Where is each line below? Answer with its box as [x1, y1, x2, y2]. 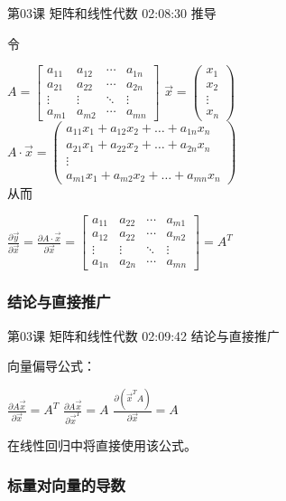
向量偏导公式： [7, 356, 96, 375]
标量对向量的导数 [7, 474, 125, 496]
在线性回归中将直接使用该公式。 [7, 435, 197, 454]
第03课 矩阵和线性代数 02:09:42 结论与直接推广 [7, 326, 280, 345]
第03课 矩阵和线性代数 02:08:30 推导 [7, 4, 217, 22]
